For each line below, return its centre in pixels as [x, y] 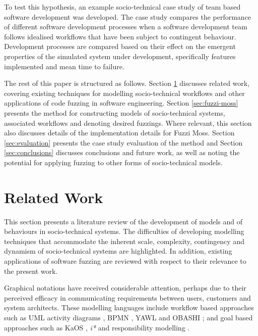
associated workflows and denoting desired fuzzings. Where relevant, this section [128, 123]
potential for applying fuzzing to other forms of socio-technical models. [113, 162]
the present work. [31, 271]
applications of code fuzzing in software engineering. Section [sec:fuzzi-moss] [121, 103]
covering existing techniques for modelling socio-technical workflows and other [124, 93]
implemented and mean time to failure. [64, 66]
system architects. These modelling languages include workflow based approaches [129, 307]
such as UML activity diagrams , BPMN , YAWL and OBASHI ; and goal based [128, 317]
